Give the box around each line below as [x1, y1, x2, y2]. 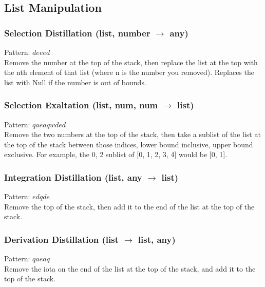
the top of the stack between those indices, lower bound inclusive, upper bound [4, 139, 253, 149]
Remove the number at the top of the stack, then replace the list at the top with [4, 56, 258, 67]
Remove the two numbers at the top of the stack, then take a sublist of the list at [4, 129, 261, 140]
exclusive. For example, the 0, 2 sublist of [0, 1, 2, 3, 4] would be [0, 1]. [4, 149, 228, 160]
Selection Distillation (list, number [4, 26, 150, 39]
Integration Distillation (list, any [4, 170, 142, 183]
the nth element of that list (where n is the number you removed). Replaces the [4, 67, 254, 78]
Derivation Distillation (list [4, 233, 119, 245]
